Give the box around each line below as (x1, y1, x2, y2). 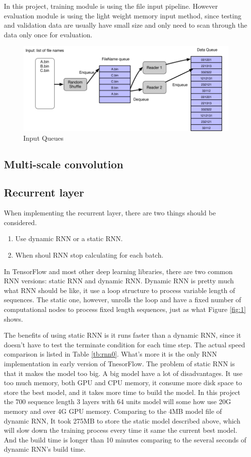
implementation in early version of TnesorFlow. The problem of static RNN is (4, 358, 235, 368)
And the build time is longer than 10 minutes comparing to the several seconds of (4, 434, 247, 444)
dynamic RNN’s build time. (4, 444, 86, 454)
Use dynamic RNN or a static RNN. (15, 233, 123, 244)
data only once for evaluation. (4, 29, 93, 39)
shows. (4, 313, 23, 324)
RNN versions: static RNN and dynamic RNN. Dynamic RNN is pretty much (4, 276, 234, 286)
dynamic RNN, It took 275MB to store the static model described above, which (4, 415, 240, 425)
